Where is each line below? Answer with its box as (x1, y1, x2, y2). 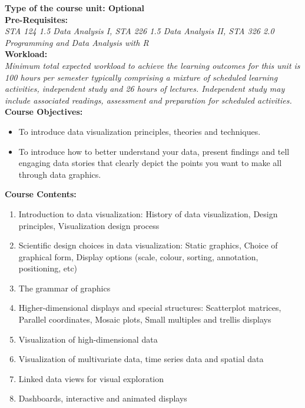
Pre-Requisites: (5, 13, 68, 25)
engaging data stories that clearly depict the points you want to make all (18, 157, 282, 169)
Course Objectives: (5, 105, 83, 118)
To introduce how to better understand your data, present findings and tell (18, 145, 290, 157)
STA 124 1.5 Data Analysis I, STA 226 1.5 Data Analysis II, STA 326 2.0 (5, 25, 274, 37)
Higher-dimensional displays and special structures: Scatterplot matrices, (18, 301, 281, 314)
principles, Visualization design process (18, 219, 160, 231)
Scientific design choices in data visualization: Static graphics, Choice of (18, 239, 278, 251)
